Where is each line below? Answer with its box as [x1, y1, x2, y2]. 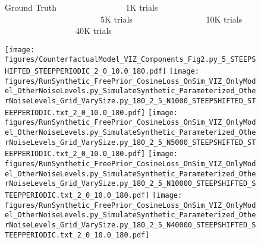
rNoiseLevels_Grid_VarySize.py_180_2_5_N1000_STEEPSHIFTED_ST [5, 97, 256, 106]
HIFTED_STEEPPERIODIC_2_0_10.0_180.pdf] [5, 67, 167, 76]
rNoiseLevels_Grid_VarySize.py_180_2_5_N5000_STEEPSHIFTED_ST [5, 138, 256, 147]
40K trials [75, 24, 112, 37]
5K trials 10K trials [100, 12, 243, 25]
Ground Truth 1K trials [5, 1, 158, 13]
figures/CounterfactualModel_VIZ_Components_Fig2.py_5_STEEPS [5, 55, 256, 64]
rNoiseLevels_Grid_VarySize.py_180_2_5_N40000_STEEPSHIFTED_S [5, 220, 256, 229]
